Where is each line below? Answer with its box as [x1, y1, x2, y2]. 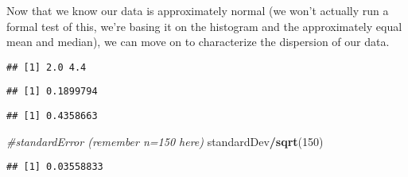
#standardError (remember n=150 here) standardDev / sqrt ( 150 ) [6, 133, 324, 149]
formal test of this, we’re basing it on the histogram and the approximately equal [6, 17, 402, 34]
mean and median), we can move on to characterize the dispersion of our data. [6, 33, 390, 50]
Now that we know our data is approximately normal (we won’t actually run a [6, 2, 389, 18]
